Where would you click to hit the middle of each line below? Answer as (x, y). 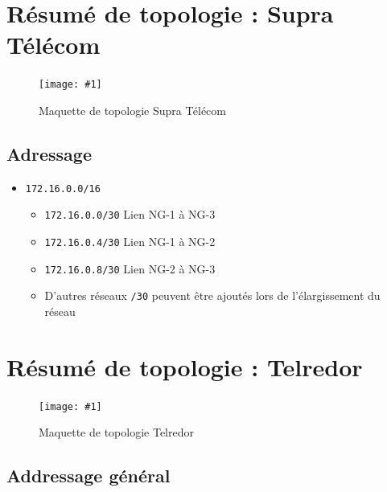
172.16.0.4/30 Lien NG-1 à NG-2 (130, 242)
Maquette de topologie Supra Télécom (132, 110)
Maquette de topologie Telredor (116, 432)
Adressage (49, 153)
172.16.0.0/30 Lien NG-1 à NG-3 (130, 214)
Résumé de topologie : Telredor (185, 366)
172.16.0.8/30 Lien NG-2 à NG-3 (130, 268)
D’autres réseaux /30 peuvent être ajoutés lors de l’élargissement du (212, 295)
